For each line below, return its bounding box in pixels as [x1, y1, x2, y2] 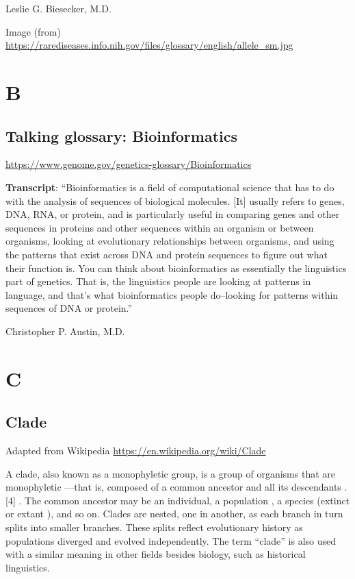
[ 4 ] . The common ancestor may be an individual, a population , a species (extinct [5, 493, 350, 507]
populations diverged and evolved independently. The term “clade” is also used [5, 533, 337, 547]
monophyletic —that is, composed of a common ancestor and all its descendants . [5, 480, 347, 494]
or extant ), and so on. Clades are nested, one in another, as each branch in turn [5, 506, 343, 521]
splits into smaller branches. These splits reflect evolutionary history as [5, 520, 303, 534]
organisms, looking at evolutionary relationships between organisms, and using [5, 234, 334, 248]
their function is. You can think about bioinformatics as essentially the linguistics [5, 260, 347, 275]
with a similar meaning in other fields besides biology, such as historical [5, 547, 306, 561]
